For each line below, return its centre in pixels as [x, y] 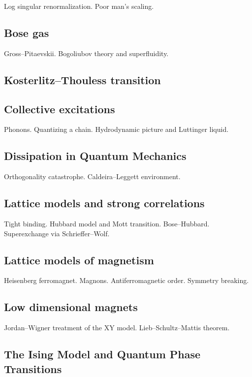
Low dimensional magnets [71, 307]
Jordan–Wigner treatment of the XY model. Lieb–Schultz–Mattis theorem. [117, 328]
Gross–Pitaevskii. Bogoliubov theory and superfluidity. [86, 53]
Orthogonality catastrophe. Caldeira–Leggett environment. [92, 176]
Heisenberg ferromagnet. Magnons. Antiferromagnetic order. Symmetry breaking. [126, 280]
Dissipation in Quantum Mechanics [95, 156]
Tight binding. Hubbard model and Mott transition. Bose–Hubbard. [107, 223]
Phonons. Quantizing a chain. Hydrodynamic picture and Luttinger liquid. [116, 129]
